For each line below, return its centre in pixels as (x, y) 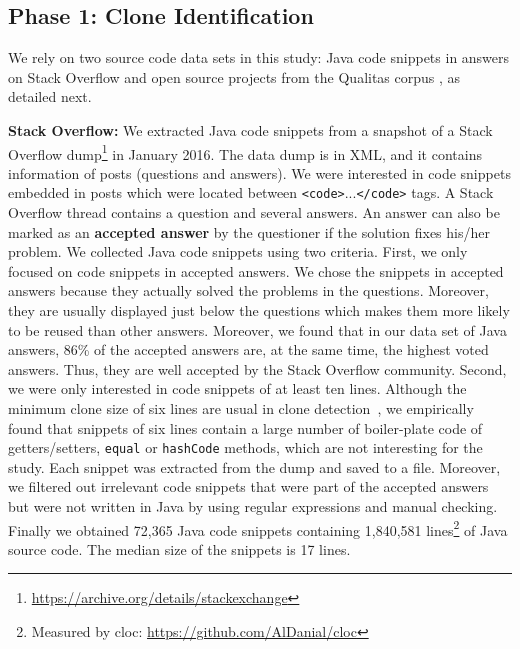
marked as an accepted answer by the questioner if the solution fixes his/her (249, 231)
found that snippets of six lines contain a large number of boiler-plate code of (245, 427)
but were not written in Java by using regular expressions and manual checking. (253, 506)
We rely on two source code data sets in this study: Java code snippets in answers (259, 57)
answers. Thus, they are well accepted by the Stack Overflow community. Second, (257, 368)
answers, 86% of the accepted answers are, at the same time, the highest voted (248, 349)
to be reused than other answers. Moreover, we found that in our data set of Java (257, 329)
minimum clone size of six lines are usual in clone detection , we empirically (241, 408)
